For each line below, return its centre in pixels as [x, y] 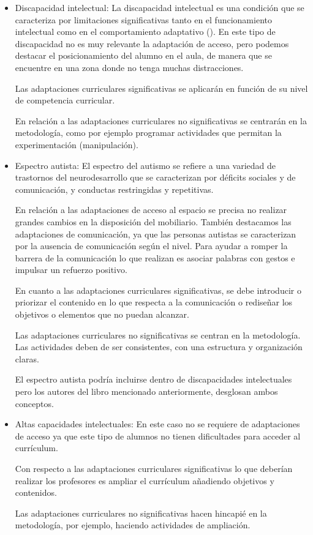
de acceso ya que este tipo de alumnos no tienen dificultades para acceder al [158, 436]
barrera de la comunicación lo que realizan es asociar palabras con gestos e [155, 257]
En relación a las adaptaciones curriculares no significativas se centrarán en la [161, 120]
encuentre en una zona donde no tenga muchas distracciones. [129, 67]
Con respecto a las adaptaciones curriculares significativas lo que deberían [154, 468]
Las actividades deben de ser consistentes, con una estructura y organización [159, 347]
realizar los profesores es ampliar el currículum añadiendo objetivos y [145, 480]
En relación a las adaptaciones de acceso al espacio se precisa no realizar [151, 210]
